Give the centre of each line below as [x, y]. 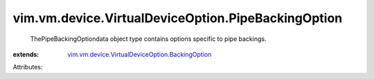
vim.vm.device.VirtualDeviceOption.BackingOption [140, 54]
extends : [26, 54]
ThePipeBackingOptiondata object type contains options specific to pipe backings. [148, 39]
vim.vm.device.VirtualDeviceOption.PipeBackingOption [178, 18]
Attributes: [28, 67]
